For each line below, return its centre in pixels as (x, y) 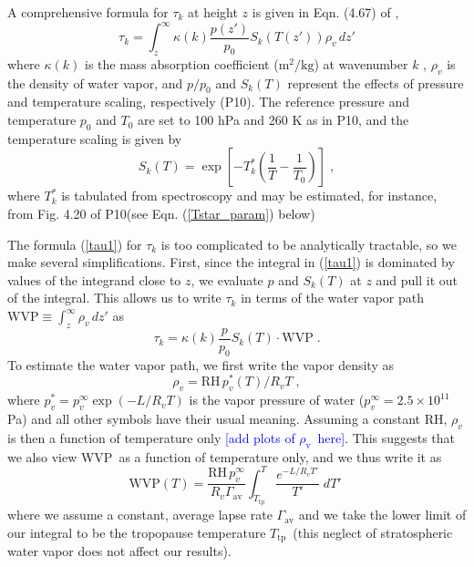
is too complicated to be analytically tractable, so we (309, 244)
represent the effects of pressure (376, 82)
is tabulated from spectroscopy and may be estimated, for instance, (249, 196)
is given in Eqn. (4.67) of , (325, 12)
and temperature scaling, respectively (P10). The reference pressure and (208, 102)
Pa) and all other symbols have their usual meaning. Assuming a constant (214, 418)
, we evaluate (227, 279)
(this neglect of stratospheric (373, 532)
